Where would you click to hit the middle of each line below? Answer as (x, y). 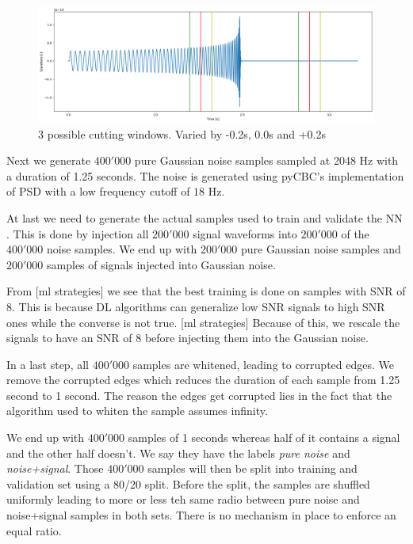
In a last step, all (48, 364)
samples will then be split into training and (252, 468)
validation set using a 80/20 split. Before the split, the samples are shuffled (188, 483)
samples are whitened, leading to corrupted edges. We (263, 364)
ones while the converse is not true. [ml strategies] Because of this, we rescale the (203, 322)
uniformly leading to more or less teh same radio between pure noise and (183, 499)
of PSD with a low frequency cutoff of (98, 191)
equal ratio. (34, 530)
